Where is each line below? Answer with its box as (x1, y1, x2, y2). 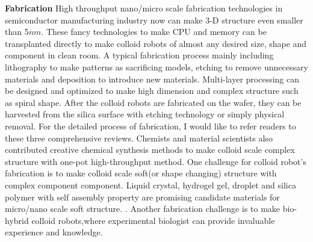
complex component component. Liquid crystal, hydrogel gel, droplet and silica (5, 178, 296, 191)
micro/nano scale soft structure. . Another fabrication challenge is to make (5, 202, 280, 215)
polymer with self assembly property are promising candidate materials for (5, 190, 280, 203)
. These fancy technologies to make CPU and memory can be (41, 25, 267, 38)
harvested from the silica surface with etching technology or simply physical (5, 108, 285, 120)
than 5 (5, 25, 29, 38)
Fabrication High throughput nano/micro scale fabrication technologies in (5, 2, 283, 14)
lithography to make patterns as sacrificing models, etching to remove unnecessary (5, 60, 308, 73)
